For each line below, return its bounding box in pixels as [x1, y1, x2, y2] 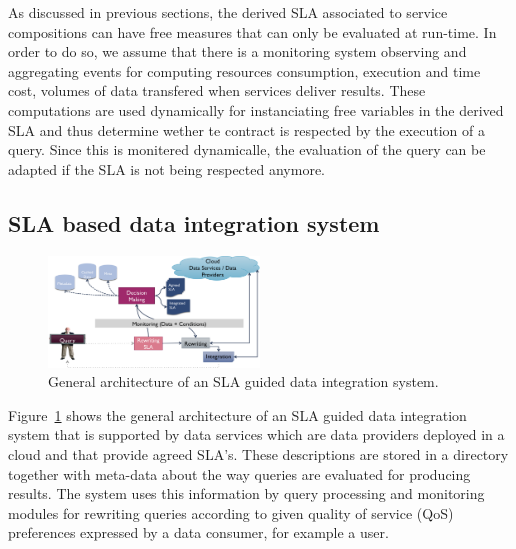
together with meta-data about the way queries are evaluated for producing [8, 463, 471, 484]
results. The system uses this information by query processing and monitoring [8, 483, 485, 504]
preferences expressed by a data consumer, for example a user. [8, 522, 389, 543]
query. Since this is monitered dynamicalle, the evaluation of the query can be [8, 139, 486, 160]
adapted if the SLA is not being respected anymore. [8, 158, 325, 179]
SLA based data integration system [8, 207, 380, 238]
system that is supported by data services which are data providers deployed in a [8, 424, 505, 445]
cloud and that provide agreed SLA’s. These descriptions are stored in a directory [8, 443, 509, 464]
